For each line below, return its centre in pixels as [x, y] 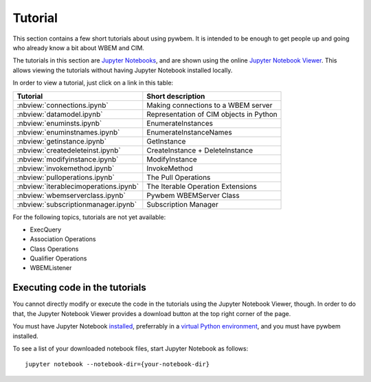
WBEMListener [51, 268]
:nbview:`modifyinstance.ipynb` [68, 159]
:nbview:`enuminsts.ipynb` [59, 123]
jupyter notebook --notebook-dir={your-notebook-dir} [117, 364]
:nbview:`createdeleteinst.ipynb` [69, 150]
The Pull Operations [179, 177]
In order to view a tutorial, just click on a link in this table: [93, 83]
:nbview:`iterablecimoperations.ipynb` [78, 186]
